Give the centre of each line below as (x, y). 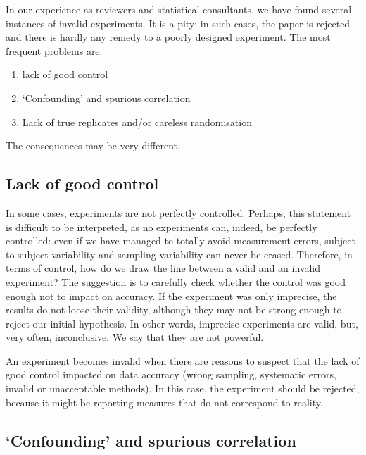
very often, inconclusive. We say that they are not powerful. (135, 337)
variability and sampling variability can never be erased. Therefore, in (202, 254)
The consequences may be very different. (93, 145)
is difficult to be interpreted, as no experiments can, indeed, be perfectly (162, 226)
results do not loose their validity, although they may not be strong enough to (174, 310)
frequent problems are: (54, 50)
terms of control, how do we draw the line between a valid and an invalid (163, 268)
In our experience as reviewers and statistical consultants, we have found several (179, 9)
